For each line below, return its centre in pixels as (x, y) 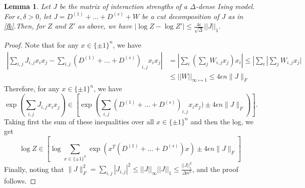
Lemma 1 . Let (27, 6)
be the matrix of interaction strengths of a (123, 6)
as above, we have (105, 26)
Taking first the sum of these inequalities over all (79, 121)
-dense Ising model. (225, 6)
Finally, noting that (34, 169)
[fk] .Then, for (25, 26)
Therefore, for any (32, 88)
